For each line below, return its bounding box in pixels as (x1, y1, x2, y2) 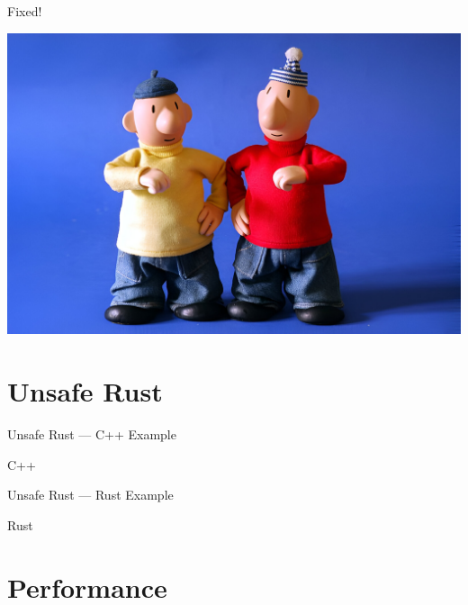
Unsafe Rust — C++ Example (7, 425, 176, 443)
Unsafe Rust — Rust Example (7, 485, 174, 504)
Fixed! (7, 2, 42, 20)
